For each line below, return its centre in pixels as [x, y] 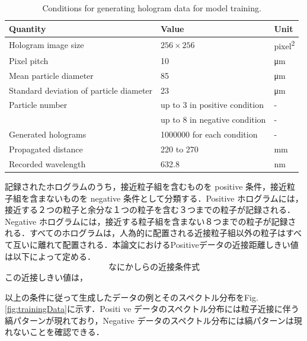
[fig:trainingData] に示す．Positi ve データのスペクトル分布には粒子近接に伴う [152, 309]
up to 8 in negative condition [213, 119]
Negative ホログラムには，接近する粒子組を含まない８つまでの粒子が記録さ [151, 221]
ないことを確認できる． [58, 332]
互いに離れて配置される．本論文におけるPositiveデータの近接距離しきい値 [156, 244]
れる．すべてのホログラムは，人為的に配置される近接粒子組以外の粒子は [145, 233]
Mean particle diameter [51, 75]
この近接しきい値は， [46, 277]
